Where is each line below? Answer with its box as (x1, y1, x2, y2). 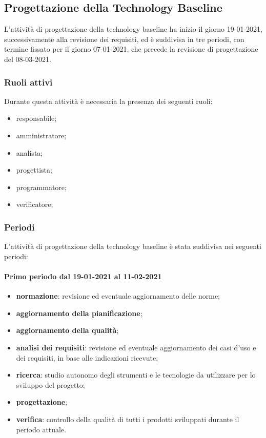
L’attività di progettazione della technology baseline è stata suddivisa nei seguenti (4, 241, 261, 252)
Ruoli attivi (4, 75, 53, 88)
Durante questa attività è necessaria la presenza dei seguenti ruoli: (4, 95, 213, 106)
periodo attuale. (16, 424, 67, 434)
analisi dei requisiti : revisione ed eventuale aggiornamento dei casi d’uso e (16, 342, 256, 352)
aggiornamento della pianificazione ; (16, 307, 142, 318)
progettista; (16, 164, 52, 175)
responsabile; (16, 113, 57, 123)
